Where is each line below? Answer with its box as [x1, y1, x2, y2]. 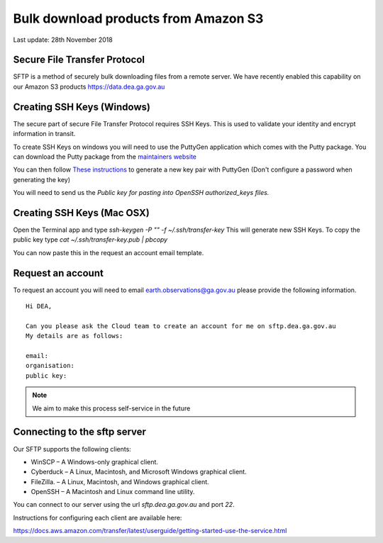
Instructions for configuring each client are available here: [13, 513, 182, 522]
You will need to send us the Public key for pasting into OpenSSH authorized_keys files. [13, 189, 270, 197]
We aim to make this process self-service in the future [32, 404, 191, 413]
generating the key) [13, 175, 71, 184]
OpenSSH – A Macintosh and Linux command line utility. [30, 488, 195, 496]
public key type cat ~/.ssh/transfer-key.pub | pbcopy [13, 235, 168, 244]
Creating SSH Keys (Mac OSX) [13, 206, 150, 219]
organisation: [26, 362, 74, 370]
